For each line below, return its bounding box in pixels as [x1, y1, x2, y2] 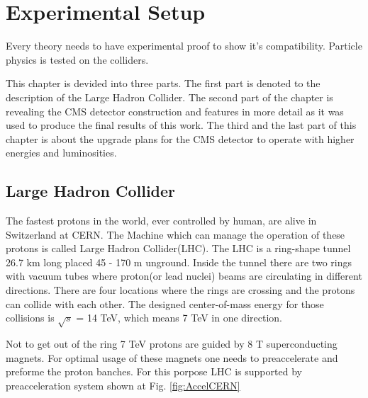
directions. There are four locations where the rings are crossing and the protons [6, 283, 355, 297]
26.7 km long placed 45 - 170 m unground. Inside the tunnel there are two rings [6, 254, 352, 269]
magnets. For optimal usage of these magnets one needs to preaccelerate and [6, 350, 338, 365]
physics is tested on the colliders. [6, 52, 149, 67]
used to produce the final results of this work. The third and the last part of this [6, 118, 357, 132]
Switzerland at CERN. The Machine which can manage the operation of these [6, 227, 345, 241]
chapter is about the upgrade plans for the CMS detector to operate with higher [6, 131, 355, 146]
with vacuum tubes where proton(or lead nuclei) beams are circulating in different [6, 268, 362, 283]
